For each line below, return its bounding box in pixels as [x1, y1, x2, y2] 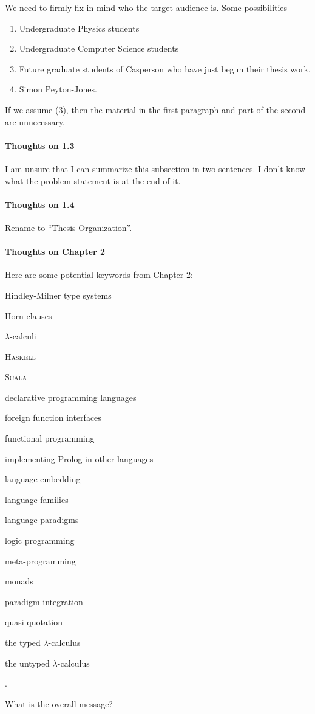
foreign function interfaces [5, 411, 101, 424]
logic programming [5, 534, 75, 547]
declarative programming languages [5, 390, 137, 403]
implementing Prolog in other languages [5, 452, 154, 465]
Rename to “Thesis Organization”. [5, 221, 132, 234]
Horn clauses [5, 309, 52, 322]
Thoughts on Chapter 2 [5, 245, 106, 258]
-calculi [10, 330, 36, 342]
